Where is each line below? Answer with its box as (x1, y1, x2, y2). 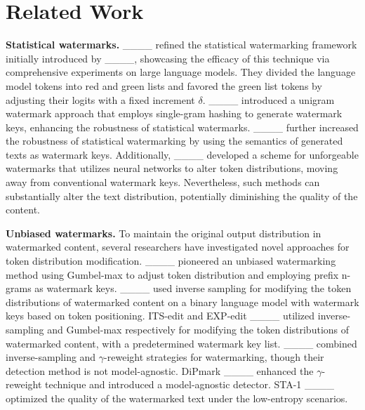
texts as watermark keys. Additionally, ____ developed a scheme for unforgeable (6, 147, 359, 161)
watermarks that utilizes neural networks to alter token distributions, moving (6, 161, 338, 176)
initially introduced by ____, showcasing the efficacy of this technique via (6, 51, 330, 65)
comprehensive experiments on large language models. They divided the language (6, 65, 356, 79)
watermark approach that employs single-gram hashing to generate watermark (6, 106, 343, 121)
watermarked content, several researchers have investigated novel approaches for (6, 239, 350, 254)
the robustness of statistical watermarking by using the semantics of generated (6, 133, 343, 148)
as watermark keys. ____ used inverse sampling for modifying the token (34, 281, 352, 296)
